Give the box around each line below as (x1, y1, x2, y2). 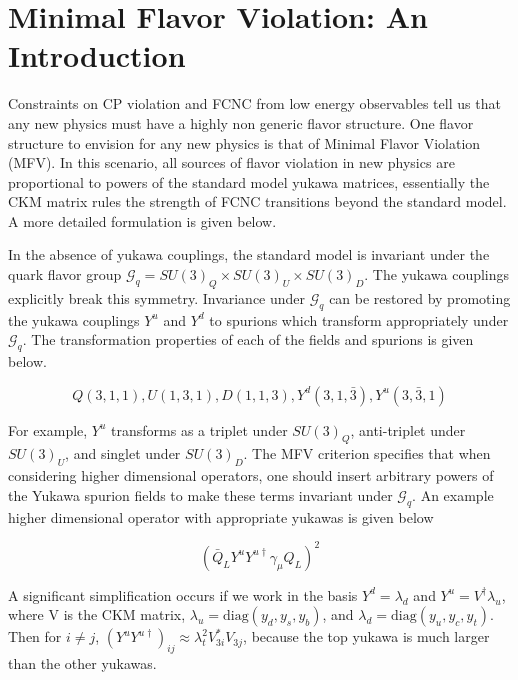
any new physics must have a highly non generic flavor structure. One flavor (8, 112, 474, 133)
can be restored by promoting (329, 287, 511, 308)
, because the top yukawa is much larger (243, 626, 490, 647)
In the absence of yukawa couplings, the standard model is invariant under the (8, 244, 490, 265)
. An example (412, 484, 494, 505)
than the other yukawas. (8, 653, 157, 674)
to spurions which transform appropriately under (209, 309, 509, 330)
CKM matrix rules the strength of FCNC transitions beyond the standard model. (8, 191, 507, 212)
